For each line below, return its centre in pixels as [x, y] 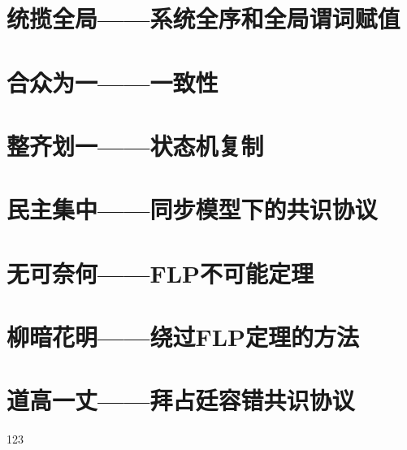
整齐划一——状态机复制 [135, 145]
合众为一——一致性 [113, 82]
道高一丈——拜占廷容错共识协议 [181, 400]
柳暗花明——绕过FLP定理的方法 [183, 337]
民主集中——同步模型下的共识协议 [192, 209]
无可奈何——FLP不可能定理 [160, 273]
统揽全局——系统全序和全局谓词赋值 [203, 18]
